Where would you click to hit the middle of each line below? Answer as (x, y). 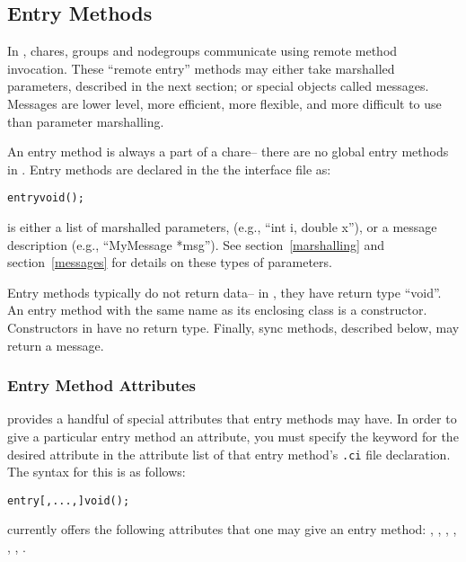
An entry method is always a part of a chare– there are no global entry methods (228, 152)
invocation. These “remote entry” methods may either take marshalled (201, 68)
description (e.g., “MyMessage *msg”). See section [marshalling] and (196, 244)
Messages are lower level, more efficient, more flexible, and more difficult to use (224, 103)
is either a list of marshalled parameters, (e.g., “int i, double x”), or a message (222, 227)
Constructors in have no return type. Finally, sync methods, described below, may (233, 327)
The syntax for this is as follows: (97, 472)
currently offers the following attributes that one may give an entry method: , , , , (232, 529)
